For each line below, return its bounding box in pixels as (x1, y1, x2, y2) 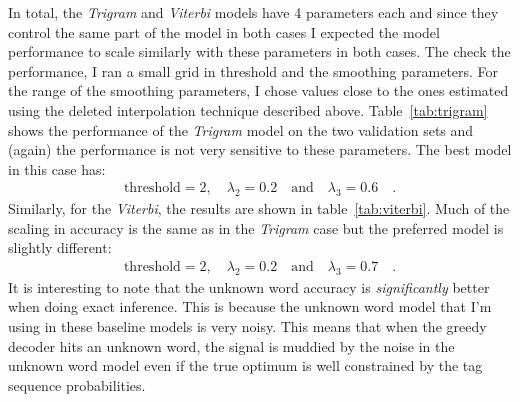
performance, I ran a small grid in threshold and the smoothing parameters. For (8, 60, 499, 81)
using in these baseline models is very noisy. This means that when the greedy (8, 315, 487, 336)
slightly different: (8, 237, 112, 258)
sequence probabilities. (8, 374, 146, 395)
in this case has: (8, 158, 106, 179)
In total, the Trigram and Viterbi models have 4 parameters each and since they (8, 2, 499, 22)
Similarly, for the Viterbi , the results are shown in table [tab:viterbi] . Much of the (8, 198, 510, 219)
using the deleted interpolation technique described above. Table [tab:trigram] (8, 99, 488, 120)
